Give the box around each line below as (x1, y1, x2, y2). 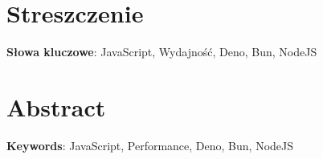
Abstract (6, 90, 106, 123)
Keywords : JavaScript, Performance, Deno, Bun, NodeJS (6, 137, 294, 153)
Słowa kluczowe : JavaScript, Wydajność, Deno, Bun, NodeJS (6, 43, 317, 60)
